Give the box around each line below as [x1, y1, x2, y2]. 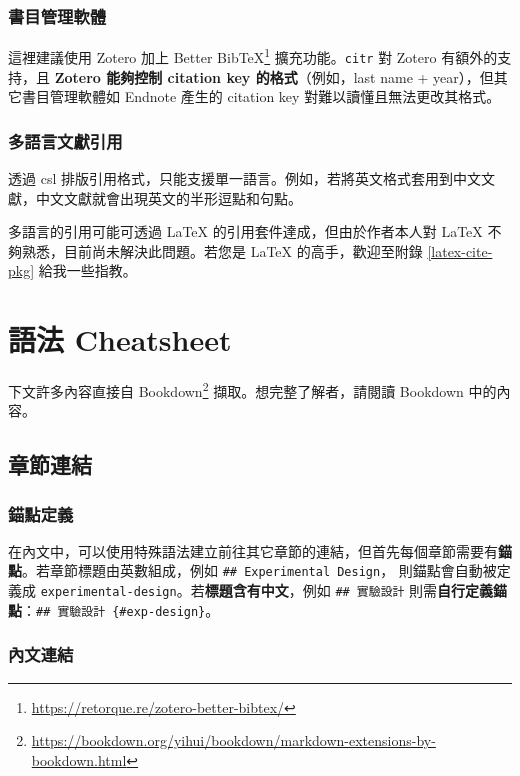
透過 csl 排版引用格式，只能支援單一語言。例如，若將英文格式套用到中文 [8, 167, 481, 188]
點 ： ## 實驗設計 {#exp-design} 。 [8, 599, 220, 620]
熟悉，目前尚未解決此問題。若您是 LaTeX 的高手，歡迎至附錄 [21, 240, 423, 261]
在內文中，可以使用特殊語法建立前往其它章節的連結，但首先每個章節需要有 [8, 540, 498, 561]
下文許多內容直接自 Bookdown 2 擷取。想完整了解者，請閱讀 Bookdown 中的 [8, 378, 497, 401]
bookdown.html [31, 749, 127, 770]
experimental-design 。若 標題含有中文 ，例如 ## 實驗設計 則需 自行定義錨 [40, 580, 508, 601]
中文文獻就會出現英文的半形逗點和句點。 [35, 187, 302, 208]
